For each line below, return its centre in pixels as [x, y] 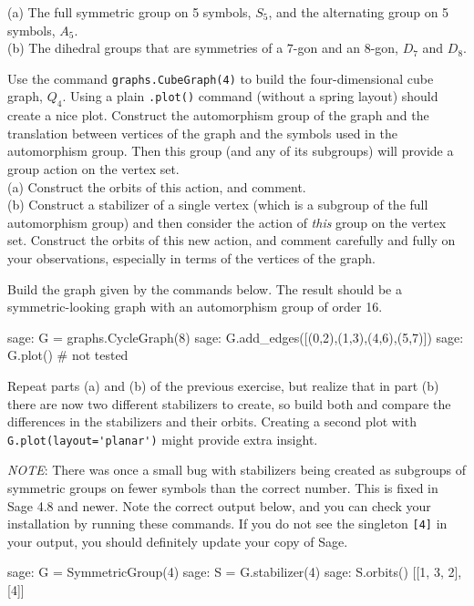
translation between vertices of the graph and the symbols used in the [202, 133]
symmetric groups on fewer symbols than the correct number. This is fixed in [223, 487]
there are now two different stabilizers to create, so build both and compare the [229, 403]
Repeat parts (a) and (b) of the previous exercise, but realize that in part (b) [223, 385]
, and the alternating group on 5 [359, 12]
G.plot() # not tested [68, 355]
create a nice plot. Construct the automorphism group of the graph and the [218, 115]
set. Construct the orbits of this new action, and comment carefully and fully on [232, 240]
